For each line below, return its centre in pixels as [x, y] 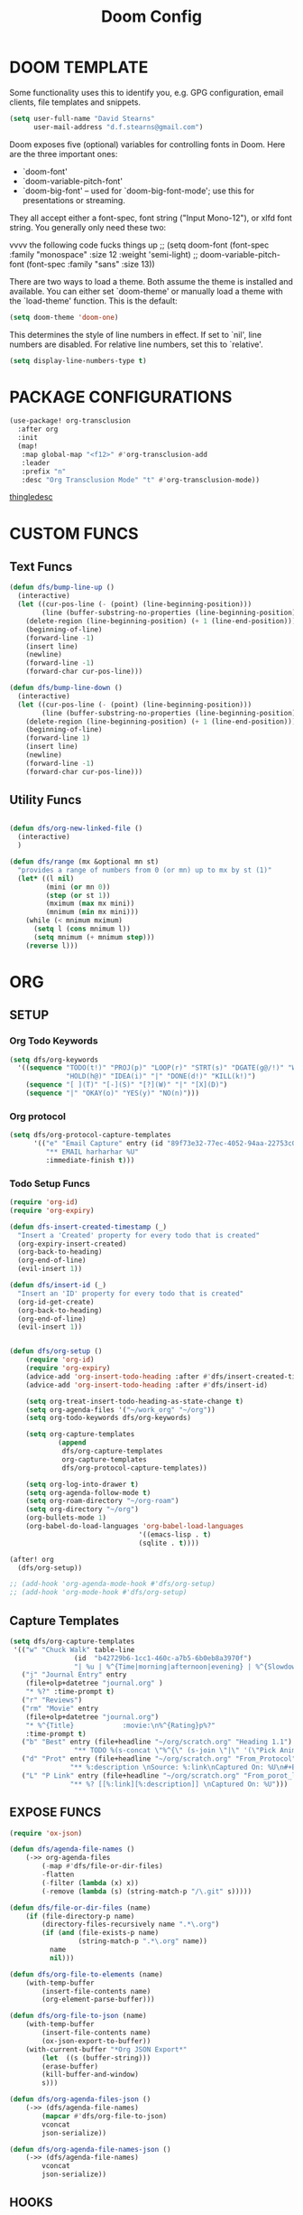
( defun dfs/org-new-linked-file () [76, 828]
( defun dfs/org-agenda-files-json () [80, 2099]
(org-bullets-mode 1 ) [66, 1518]
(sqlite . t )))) [169, 1543]
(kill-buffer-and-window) [91, 2075]
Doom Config [151, 17]
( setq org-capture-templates [80, 1435]
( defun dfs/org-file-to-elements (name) [87, 1974]
